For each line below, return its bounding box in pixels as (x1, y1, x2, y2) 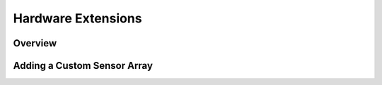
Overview (13, 37, 57, 49)
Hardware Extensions (13, 11, 142, 26)
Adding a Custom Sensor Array (13, 60, 154, 72)
